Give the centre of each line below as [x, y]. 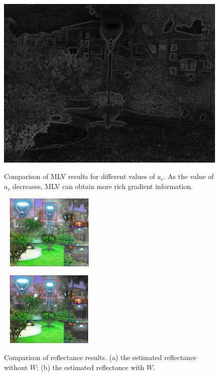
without [16, 367]
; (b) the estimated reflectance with [90, 367]
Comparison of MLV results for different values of [80, 176]
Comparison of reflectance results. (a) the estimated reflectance [100, 357]
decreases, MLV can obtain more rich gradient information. [103, 186]
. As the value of [189, 176]
